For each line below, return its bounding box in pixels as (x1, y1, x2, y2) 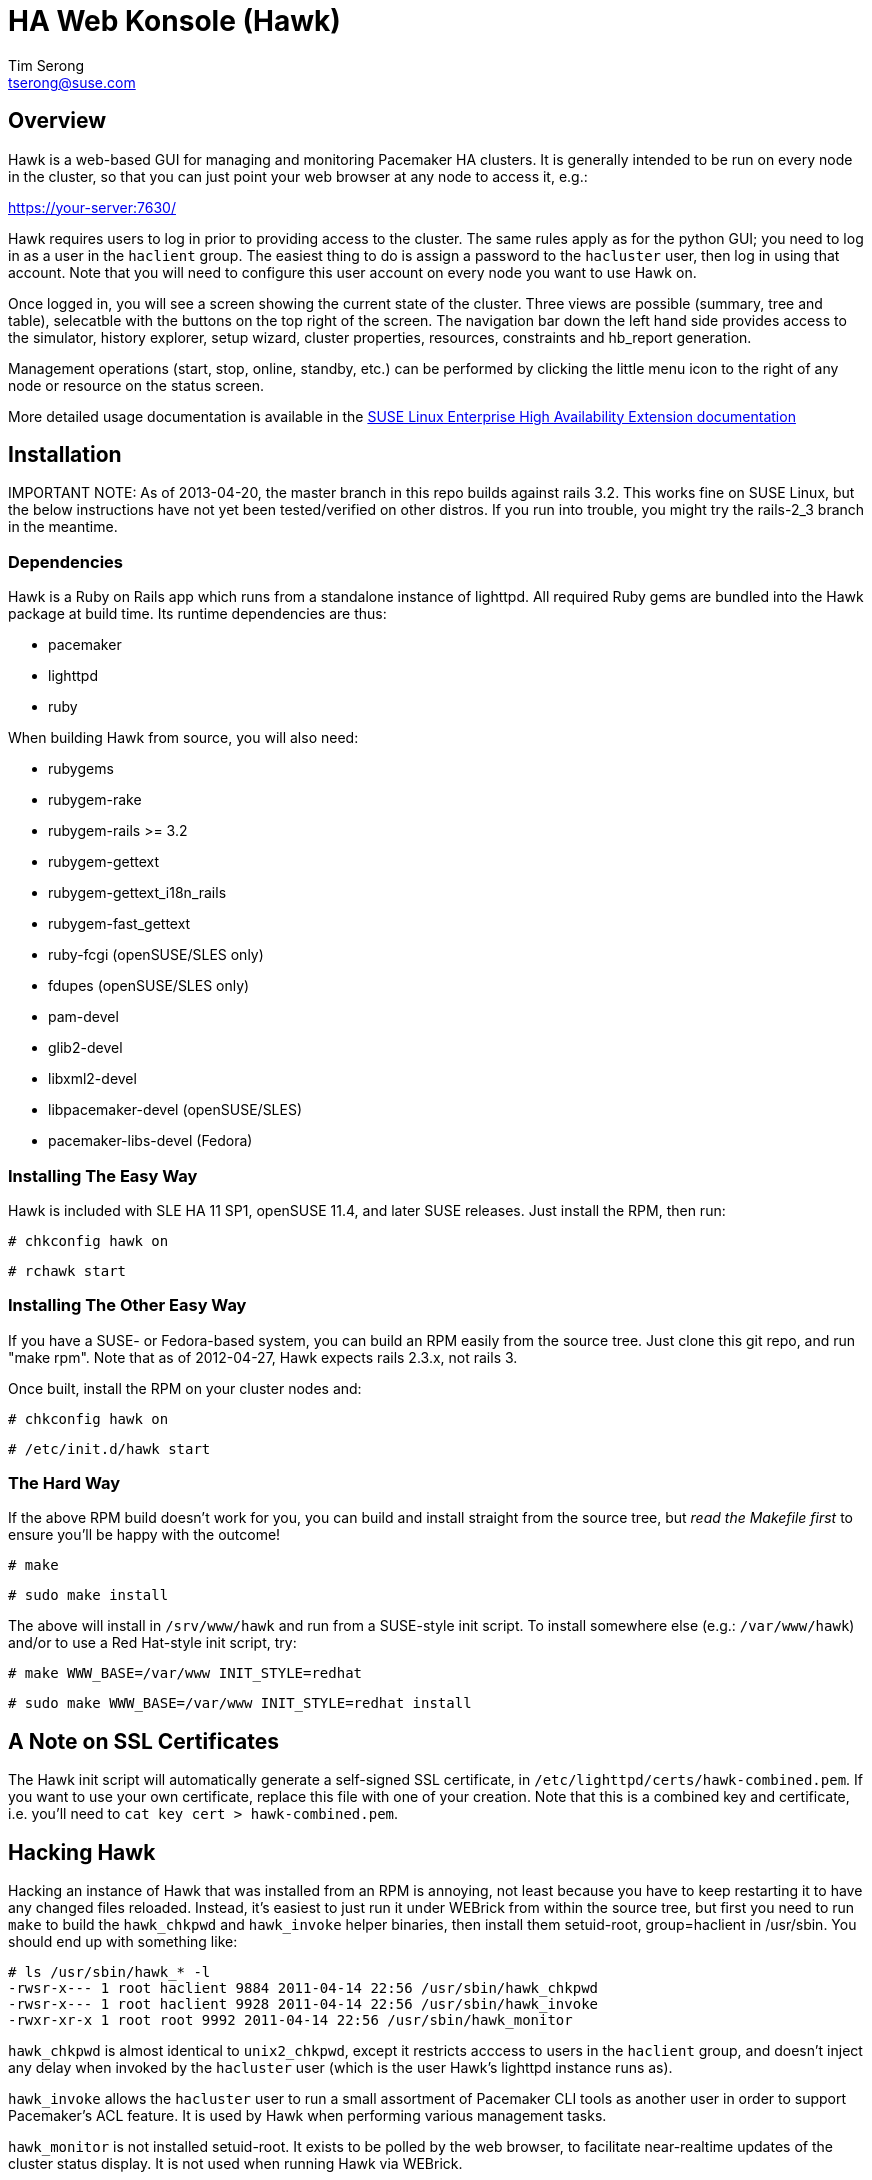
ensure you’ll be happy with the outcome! (8, 1526, 281, 1544)
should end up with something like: (8, 1933, 238, 1951)
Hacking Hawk (8, 1839, 156, 1865)
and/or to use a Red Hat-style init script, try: (8, 1634, 297, 1652)
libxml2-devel (48, 1070, 137, 1088)
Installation (8, 442, 122, 468)
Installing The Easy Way (8, 1165, 198, 1186)
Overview (8, 108, 107, 134)
